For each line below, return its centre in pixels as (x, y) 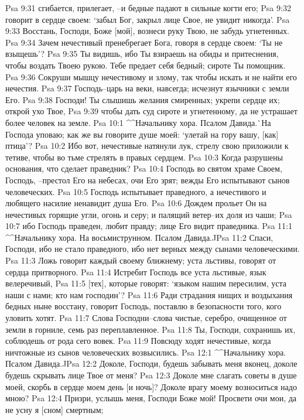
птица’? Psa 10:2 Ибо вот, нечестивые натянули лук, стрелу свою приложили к (147, 146)
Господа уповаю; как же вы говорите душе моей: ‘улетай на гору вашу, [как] (142, 134)
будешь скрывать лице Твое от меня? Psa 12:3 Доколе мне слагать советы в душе (151, 375)
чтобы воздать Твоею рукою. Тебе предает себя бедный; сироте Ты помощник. (146, 65)
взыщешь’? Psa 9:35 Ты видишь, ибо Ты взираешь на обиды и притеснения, (142, 54)
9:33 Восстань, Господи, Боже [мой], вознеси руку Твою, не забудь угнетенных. (148, 31)
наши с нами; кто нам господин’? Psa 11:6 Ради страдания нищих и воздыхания (149, 294)
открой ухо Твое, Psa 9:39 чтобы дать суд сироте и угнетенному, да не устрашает (151, 111)
